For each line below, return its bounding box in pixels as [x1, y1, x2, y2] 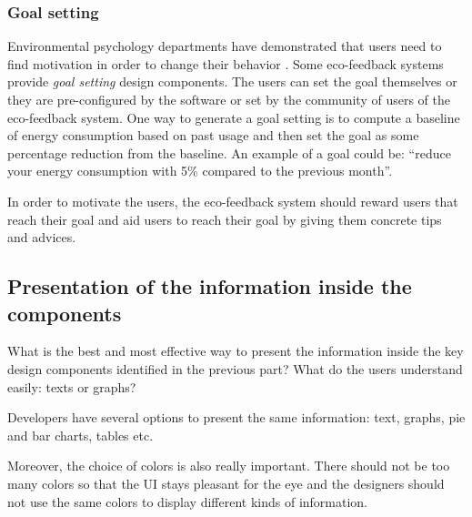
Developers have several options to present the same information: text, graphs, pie [7, 408, 466, 427]
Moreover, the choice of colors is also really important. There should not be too [7, 456, 450, 475]
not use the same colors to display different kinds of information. [7, 492, 368, 511]
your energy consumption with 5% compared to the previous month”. [7, 161, 393, 180]
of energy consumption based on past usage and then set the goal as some [7, 126, 419, 145]
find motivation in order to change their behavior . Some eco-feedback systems [7, 54, 444, 73]
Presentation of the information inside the [7, 272, 412, 300]
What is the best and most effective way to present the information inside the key [7, 341, 464, 360]
